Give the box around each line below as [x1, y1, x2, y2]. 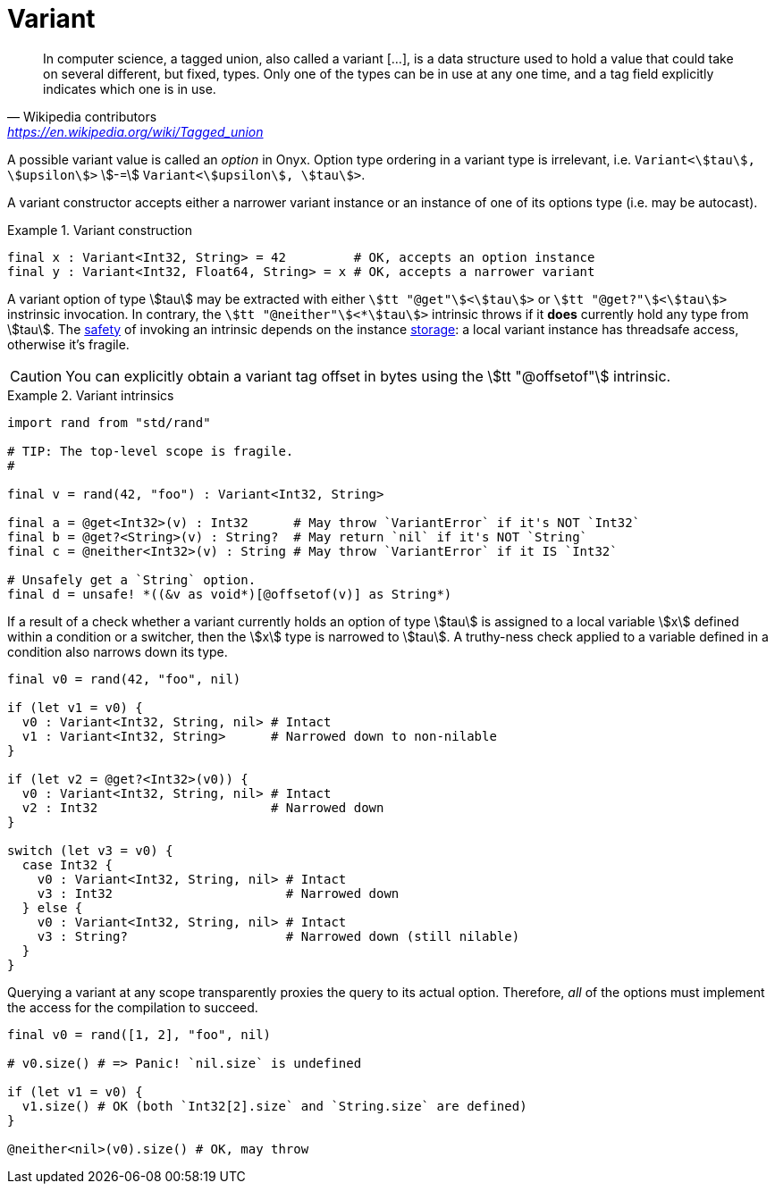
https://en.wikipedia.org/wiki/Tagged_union [7, 123, 264, 139]
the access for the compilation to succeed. [7, 999, 258, 1015]
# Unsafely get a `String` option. [7, 572, 257, 587]
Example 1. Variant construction [7, 222, 192, 238]
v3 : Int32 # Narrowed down [37, 885, 400, 901]
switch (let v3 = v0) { [7, 843, 173, 858]
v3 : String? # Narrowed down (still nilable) [37, 928, 520, 944]
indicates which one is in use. [43, 80, 216, 96]
